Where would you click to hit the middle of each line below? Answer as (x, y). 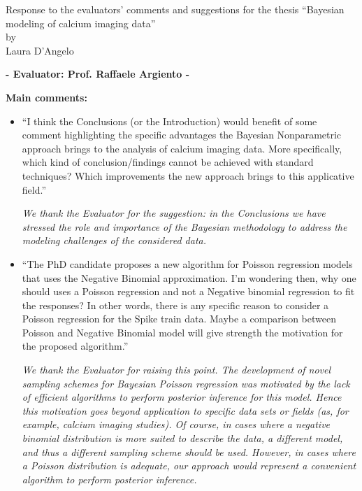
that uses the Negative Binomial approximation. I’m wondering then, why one (189, 277)
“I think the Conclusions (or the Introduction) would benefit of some (169, 121)
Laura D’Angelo (40, 50)
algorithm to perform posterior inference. (109, 479)
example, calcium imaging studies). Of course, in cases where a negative (176, 424)
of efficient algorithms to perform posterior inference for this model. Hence (182, 397)
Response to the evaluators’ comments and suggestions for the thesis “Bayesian (175, 9)
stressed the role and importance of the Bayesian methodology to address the (184, 226)
